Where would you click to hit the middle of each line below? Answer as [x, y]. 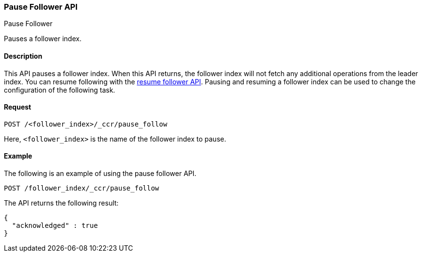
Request [18, 107]
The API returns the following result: [61, 203]
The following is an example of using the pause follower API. [100, 174]
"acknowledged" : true [55, 226]
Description [23, 56]
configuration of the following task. [60, 90]
